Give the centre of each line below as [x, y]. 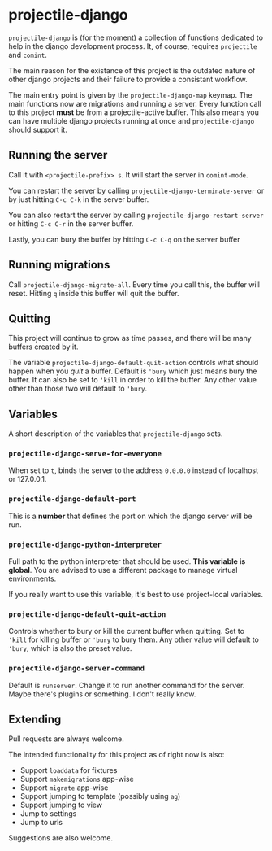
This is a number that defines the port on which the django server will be [131, 516]
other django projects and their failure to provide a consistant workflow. [128, 79]
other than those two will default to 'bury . [78, 389]
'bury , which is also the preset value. [70, 648]
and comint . [28, 55]
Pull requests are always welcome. [66, 739]
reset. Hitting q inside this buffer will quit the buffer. [94, 293]
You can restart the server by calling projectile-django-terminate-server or [136, 190]
